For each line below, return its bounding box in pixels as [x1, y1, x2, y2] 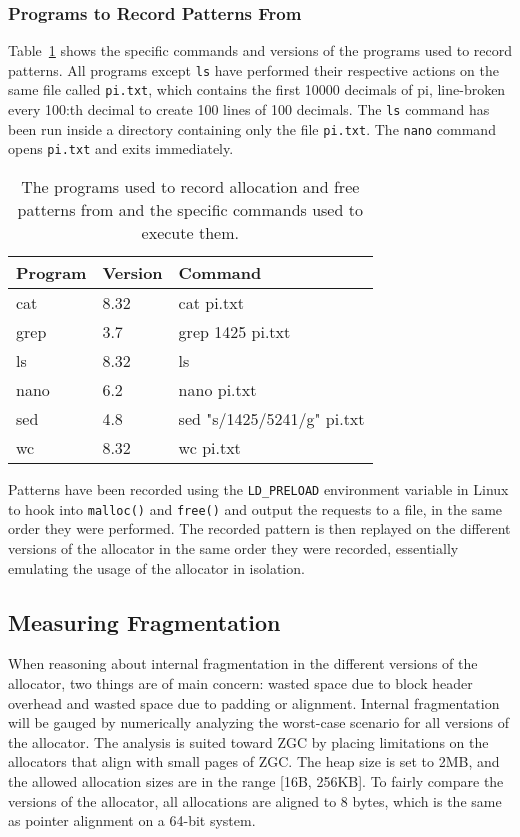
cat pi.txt [178, 291, 244, 315]
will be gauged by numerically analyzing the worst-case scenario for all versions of [8, 712, 510, 733]
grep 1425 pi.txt [178, 320, 291, 344]
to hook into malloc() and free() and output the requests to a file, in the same [8, 498, 503, 519]
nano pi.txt [178, 378, 257, 402]
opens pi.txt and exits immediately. [8, 138, 234, 159]
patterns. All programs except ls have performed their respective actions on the [8, 59, 499, 80]
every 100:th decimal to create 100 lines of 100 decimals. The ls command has [8, 99, 490, 120]
